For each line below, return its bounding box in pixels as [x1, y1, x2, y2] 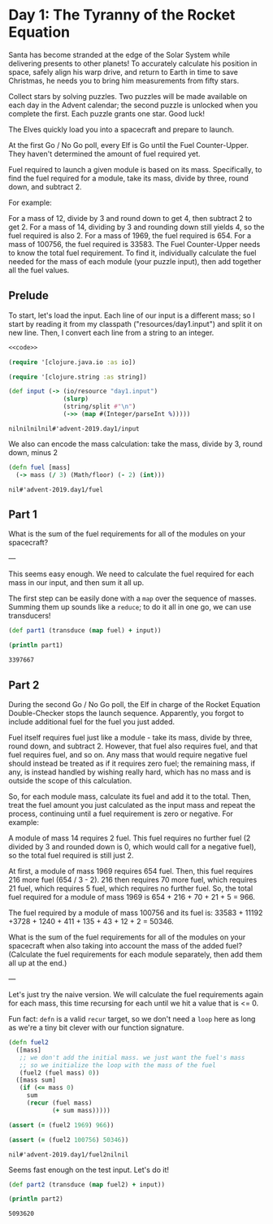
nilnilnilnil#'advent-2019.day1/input [8, 424, 140, 432]
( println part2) [8, 1195, 63, 1204]
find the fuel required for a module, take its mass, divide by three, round [8, 173, 249, 183]
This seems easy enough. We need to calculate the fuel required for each [8, 569, 254, 579]
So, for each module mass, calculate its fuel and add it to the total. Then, [8, 792, 252, 801]
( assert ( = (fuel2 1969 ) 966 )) [8, 1121, 115, 1129]
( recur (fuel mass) [26, 1099, 93, 1107]
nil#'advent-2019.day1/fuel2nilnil [8, 1150, 129, 1159]
